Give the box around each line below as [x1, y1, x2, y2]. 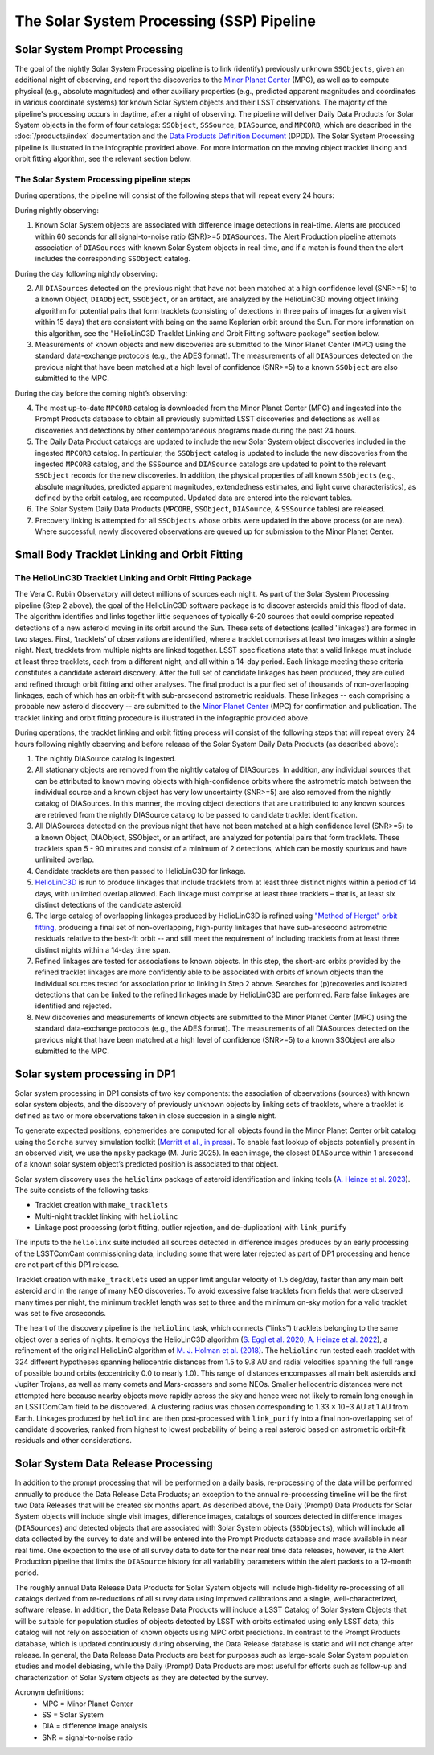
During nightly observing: [14, 205, 100, 215]
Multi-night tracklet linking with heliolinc [35, 1211, 178, 1221]
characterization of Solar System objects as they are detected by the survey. [14, 1672, 268, 1682]
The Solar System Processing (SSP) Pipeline [14, 12, 317, 30]
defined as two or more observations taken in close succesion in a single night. [14, 1110, 277, 1121]
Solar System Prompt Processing [14, 43, 184, 56]
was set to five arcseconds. [14, 1308, 106, 1318]
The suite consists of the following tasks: [14, 1186, 150, 1195]
